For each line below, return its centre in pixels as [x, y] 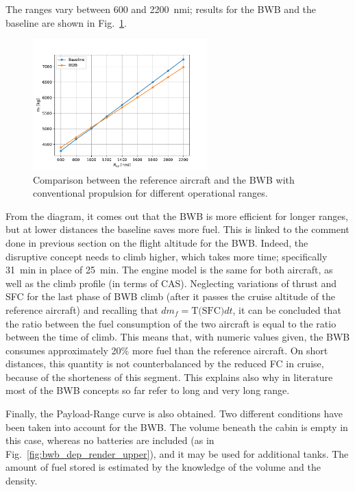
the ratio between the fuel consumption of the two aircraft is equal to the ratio [171, 323]
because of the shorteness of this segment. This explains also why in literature [169, 377]
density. [22, 481]
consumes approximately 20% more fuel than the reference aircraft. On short [167, 350]
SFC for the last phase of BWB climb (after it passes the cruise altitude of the [171, 296]
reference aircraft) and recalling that [82, 309]
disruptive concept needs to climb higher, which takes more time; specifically [167, 256]
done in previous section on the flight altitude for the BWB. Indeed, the [157, 242]
